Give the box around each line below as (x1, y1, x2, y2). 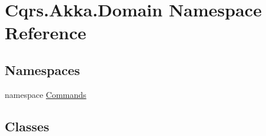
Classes (5, 117, 49, 135)
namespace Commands (5, 88, 87, 100)
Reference (5, 21, 87, 45)
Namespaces (5, 60, 80, 79)
